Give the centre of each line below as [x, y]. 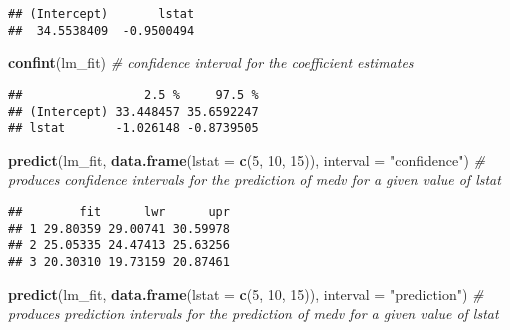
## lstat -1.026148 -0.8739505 [133, 128]
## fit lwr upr [119, 212]
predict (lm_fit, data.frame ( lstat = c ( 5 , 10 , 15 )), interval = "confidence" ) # [246, 159]
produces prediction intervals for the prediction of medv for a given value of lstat [253, 313]
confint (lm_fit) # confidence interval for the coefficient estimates [211, 62]
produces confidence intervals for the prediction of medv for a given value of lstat [254, 179]
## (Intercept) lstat [101, 14]
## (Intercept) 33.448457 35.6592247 [133, 111]
